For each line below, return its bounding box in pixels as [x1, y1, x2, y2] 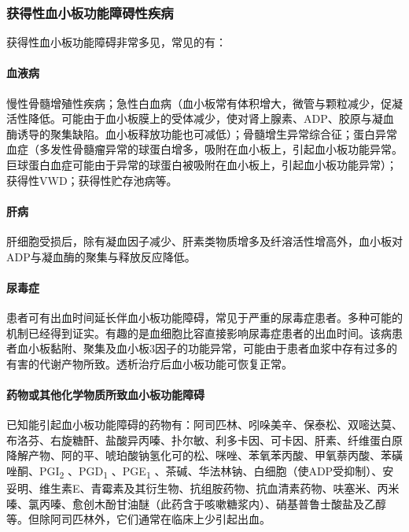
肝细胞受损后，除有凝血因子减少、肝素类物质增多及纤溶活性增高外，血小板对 [6, 232, 403, 249]
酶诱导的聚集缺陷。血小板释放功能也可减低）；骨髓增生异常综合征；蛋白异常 [6, 125, 397, 142]
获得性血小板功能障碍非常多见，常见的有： [6, 34, 227, 50]
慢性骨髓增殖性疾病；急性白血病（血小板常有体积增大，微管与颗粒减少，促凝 [6, 94, 403, 111]
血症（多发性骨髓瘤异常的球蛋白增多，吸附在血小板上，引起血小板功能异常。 [6, 141, 403, 157]
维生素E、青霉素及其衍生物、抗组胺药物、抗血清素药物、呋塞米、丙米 [39, 480, 400, 497]
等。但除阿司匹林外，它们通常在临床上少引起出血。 [6, 511, 271, 527]
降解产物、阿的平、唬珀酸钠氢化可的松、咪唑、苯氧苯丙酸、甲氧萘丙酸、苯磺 [6, 447, 403, 464]
